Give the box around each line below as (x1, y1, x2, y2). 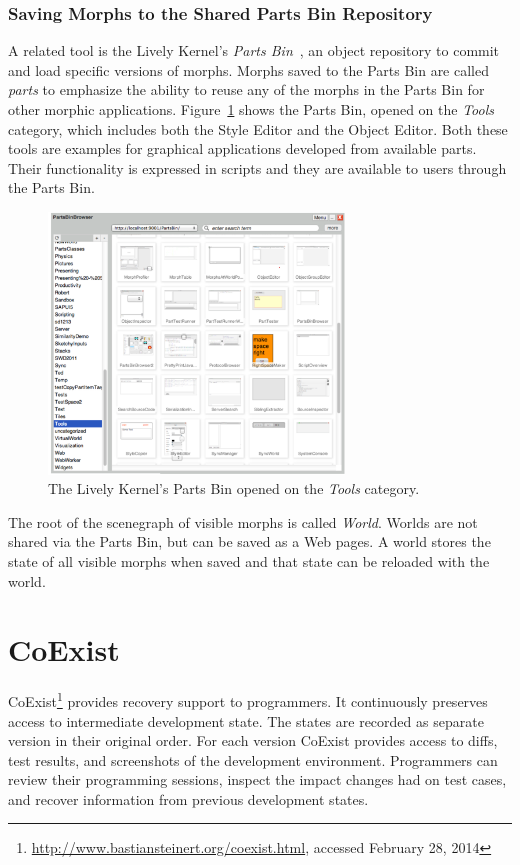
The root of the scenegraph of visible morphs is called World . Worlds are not (8, 511, 478, 532)
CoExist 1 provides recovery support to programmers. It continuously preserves (8, 688, 488, 711)
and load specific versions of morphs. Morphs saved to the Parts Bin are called (8, 59, 489, 80)
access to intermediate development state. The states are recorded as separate (8, 710, 484, 731)
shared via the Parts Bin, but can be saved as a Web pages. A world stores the (8, 531, 491, 552)
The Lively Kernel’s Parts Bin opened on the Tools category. (48, 478, 420, 499)
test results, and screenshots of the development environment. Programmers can (8, 749, 498, 770)
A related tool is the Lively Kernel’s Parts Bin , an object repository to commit (8, 40, 500, 61)
